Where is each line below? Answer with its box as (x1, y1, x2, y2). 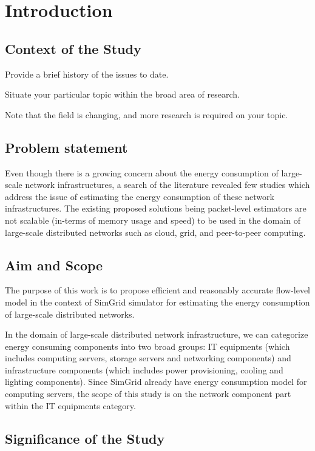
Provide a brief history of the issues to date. (5, 67, 169, 80)
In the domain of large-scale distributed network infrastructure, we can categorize (5, 328, 308, 341)
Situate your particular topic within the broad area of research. (5, 88, 240, 101)
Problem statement (5, 138, 128, 156)
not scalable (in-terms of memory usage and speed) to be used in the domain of (5, 213, 300, 226)
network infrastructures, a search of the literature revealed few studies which (25, 178, 310, 191)
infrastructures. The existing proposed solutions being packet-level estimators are (5, 202, 307, 215)
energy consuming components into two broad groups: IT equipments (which (5, 339, 290, 352)
